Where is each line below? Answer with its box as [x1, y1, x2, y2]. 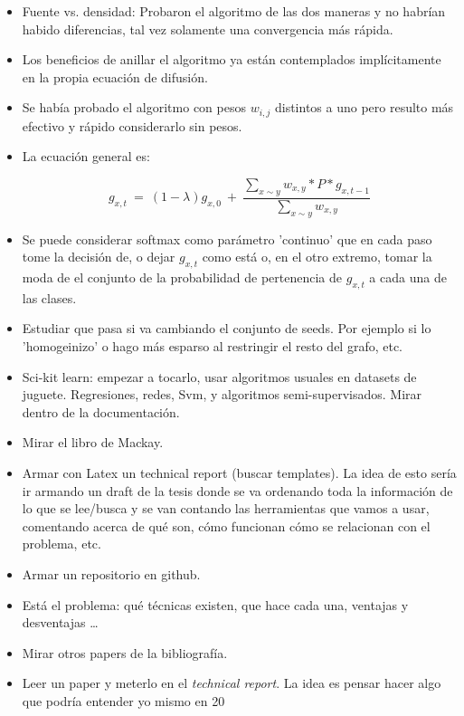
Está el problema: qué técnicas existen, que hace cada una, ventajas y [22, 595, 409, 614]
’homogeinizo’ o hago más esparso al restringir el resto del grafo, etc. [22, 337, 402, 356]
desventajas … [22, 613, 99, 632]
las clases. [22, 288, 77, 307]
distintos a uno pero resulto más [274, 98, 454, 117]
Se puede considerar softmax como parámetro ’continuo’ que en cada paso [22, 229, 432, 248]
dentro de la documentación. [22, 402, 180, 421]
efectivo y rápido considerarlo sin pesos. [22, 116, 242, 135]
